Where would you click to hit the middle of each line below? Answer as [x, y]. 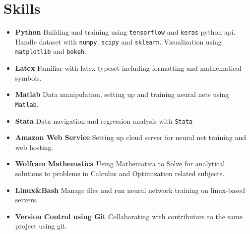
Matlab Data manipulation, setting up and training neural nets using [122, 94]
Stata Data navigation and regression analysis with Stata [104, 120]
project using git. [41, 226]
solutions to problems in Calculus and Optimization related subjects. [120, 173]
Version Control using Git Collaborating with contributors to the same [129, 216]
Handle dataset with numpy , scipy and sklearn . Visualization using [118, 41]
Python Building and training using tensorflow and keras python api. [125, 32]
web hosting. [34, 147]
